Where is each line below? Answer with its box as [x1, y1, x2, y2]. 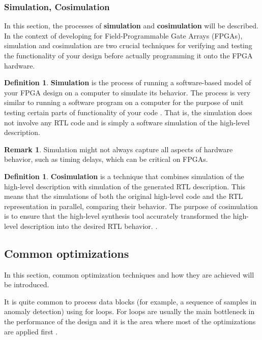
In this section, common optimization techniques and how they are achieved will [4, 269, 254, 280]
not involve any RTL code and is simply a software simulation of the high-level [4, 117, 250, 127]
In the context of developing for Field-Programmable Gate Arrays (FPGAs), [4, 30, 243, 41]
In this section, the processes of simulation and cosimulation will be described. [4, 20, 258, 31]
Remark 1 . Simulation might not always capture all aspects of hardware [4, 144, 233, 154]
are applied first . [4, 326, 58, 336]
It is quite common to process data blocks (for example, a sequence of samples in [4, 296, 256, 307]
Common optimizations [4, 245, 129, 261]
